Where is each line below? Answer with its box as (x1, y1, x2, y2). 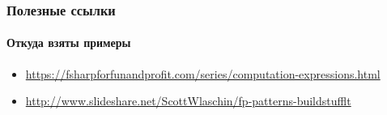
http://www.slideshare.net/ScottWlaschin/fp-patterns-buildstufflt (25, 92, 351, 109)
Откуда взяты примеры (6, 34, 131, 51)
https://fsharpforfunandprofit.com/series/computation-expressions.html (25, 65, 381, 82)
